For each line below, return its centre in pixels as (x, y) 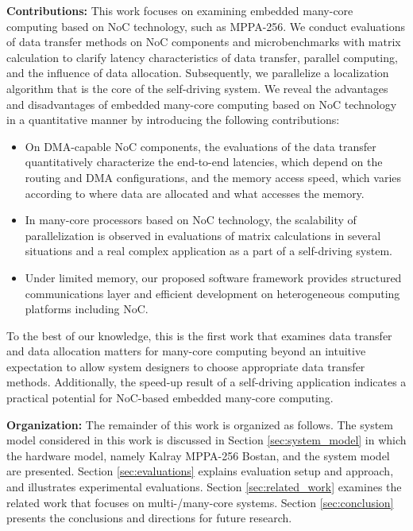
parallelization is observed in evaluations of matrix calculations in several (203, 235)
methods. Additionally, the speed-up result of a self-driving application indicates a (206, 382)
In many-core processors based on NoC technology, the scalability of (191, 220)
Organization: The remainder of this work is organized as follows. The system (200, 424)
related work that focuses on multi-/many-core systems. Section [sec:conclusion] (200, 502)
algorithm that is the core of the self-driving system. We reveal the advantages (197, 88)
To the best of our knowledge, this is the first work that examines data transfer (199, 335)
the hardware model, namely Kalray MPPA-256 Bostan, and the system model (198, 455)
